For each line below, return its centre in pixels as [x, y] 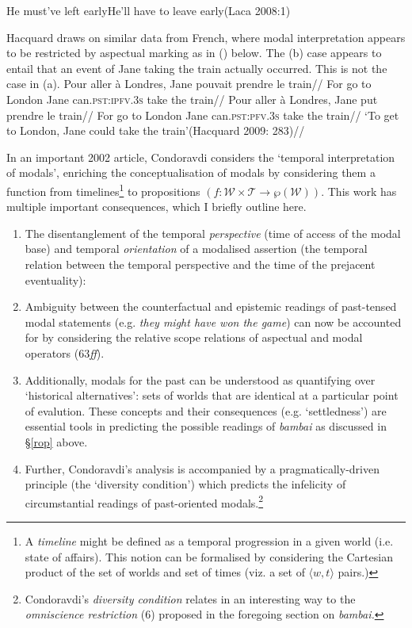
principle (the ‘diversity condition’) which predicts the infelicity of [185, 484]
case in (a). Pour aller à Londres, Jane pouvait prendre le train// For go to [189, 84]
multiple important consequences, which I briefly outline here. [156, 207]
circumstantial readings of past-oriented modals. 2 [144, 501]
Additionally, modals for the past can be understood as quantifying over [200, 379]
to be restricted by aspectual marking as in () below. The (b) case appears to [194, 53]
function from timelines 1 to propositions [103, 190]
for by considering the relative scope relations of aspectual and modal [194, 337]
